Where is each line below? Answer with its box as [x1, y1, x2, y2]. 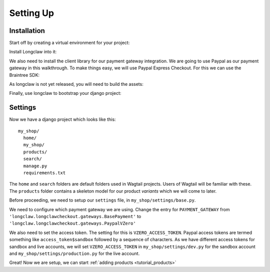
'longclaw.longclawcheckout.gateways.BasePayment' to [9, 214, 141, 219]
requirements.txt [23, 170, 66, 176]
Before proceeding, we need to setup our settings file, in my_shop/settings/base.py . [9, 197, 196, 203]
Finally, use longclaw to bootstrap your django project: [9, 90, 121, 96]
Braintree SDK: [9, 72, 40, 78]
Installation [9, 26, 45, 35]
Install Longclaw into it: [9, 49, 57, 55]
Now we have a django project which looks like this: [9, 116, 116, 122]
